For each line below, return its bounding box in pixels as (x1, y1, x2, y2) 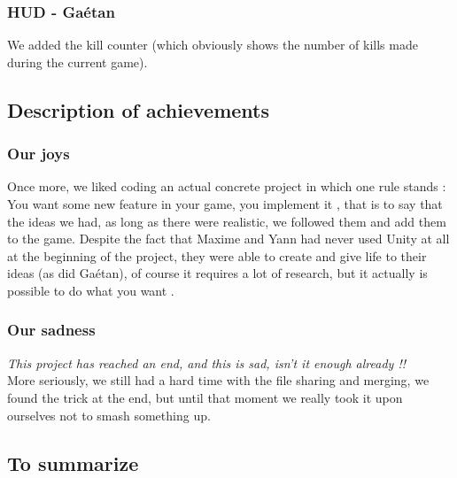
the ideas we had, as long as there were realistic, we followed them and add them (7, 212, 446, 230)
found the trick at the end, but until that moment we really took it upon (7, 388, 403, 406)
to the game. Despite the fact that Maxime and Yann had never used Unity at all (7, 229, 450, 248)
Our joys (7, 143, 70, 165)
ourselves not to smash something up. (7, 405, 211, 424)
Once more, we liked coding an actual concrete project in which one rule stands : (7, 177, 446, 196)
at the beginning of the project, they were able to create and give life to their (7, 246, 427, 265)
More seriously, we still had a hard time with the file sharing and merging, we (7, 371, 430, 389)
